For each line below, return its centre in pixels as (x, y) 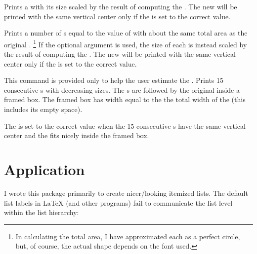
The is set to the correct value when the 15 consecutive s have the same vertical (125, 126)
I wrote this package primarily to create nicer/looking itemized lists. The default (126, 193)
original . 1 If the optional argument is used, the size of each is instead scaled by (126, 43)
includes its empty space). (43, 109)
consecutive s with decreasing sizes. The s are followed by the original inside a (122, 90)
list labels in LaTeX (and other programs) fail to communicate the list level (118, 202)
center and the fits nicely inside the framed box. (77, 135)
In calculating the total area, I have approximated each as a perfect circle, (128, 236)
